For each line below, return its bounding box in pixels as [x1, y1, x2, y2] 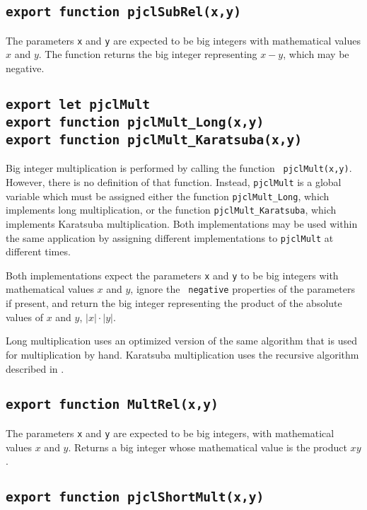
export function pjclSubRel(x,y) [6, 4, 242, 20]
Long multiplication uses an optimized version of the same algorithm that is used [6, 333, 357, 348]
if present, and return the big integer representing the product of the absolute [6, 296, 342, 311]
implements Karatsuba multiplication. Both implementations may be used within [6, 216, 358, 231]
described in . [6, 361, 64, 376]
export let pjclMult [6, 97, 151, 112]
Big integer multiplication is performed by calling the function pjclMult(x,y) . [6, 161, 352, 175]
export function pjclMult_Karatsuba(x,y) [6, 132, 302, 147]
